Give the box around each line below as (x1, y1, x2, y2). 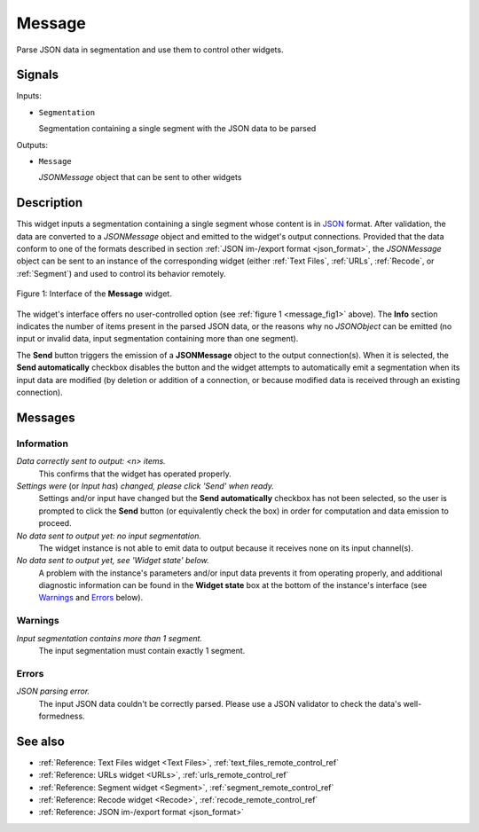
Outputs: (16, 139, 49, 150)
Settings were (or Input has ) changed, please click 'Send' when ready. (16, 480, 275, 491)
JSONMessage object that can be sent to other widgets (38, 172, 242, 183)
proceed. (38, 518, 72, 529)
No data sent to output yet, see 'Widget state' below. (16, 555, 210, 566)
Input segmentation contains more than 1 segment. (16, 632, 203, 643)
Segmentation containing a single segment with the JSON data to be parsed (38, 123, 317, 134)
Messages (16, 410, 75, 425)
